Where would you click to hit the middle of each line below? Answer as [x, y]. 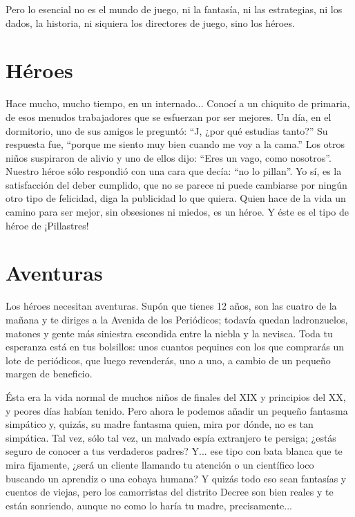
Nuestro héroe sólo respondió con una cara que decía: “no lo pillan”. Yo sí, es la [174, 171]
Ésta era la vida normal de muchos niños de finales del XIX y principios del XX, [176, 396]
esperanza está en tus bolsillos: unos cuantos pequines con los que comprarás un [175, 347]
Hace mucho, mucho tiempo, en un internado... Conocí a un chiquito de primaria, [178, 103]
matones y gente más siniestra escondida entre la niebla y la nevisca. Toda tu [169, 333]
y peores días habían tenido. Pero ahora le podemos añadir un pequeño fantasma [177, 410]
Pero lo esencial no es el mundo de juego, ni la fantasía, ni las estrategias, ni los [174, 9]
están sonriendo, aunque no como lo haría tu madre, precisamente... [149, 505]
